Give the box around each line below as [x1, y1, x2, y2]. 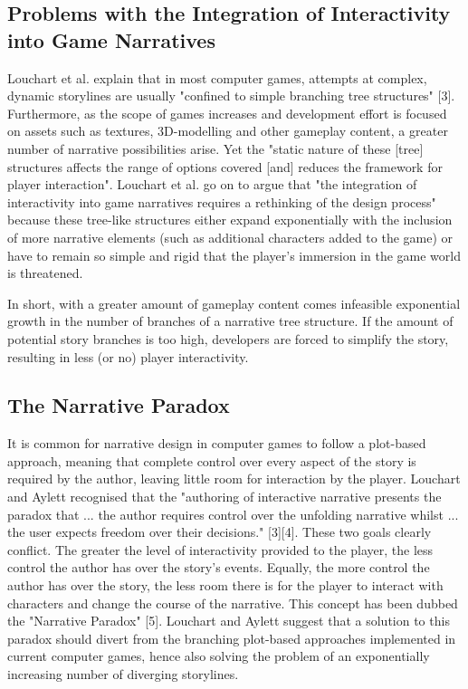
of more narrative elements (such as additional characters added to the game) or [7, 227, 454, 246]
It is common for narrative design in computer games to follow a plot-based [7, 434, 426, 453]
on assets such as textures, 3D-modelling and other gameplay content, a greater [7, 121, 448, 140]
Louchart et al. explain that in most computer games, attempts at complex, [7, 68, 427, 87]
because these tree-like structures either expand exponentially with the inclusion [7, 210, 453, 229]
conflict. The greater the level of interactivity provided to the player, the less [7, 540, 434, 559]
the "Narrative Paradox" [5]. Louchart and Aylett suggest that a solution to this [7, 611, 450, 630]
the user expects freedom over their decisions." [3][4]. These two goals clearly [7, 522, 432, 541]
